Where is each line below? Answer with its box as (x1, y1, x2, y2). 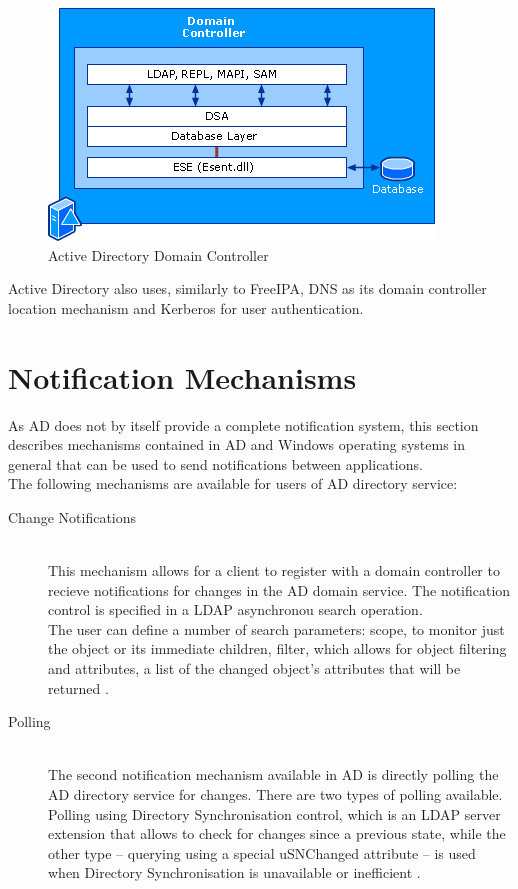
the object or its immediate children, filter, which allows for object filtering (48, 638, 507, 659)
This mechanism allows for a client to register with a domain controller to (48, 560, 500, 581)
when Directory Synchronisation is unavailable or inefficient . (48, 862, 421, 883)
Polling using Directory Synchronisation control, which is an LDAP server (48, 803, 501, 824)
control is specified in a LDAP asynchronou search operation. (48, 599, 423, 620)
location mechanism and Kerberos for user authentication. (8, 297, 364, 318)
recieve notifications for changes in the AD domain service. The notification (48, 579, 511, 600)
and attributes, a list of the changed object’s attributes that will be (48, 658, 461, 679)
